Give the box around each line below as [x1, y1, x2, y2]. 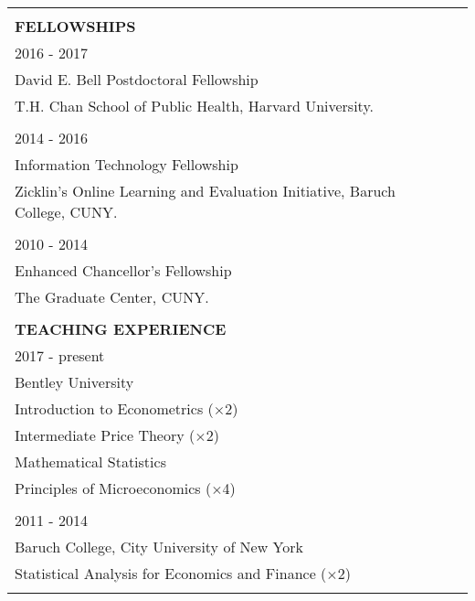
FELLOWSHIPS [15, 16, 136, 37]
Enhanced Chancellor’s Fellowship [15, 260, 232, 281]
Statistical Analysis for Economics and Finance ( [15, 563, 327, 584]
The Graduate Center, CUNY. [15, 286, 209, 307]
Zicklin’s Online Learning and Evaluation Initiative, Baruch [15, 180, 396, 201]
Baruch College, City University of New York [15, 536, 303, 557]
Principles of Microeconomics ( [15, 478, 212, 499]
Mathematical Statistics [15, 451, 166, 472]
